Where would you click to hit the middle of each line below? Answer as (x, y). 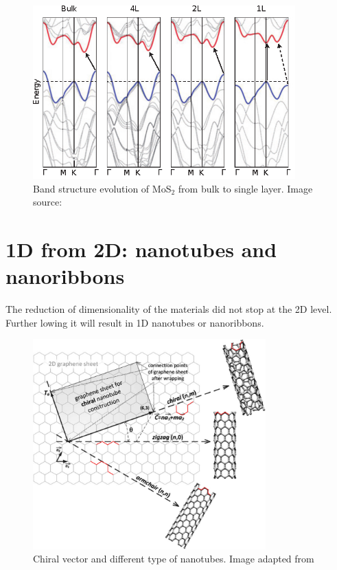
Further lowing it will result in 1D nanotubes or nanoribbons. (135, 322)
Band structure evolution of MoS (102, 188)
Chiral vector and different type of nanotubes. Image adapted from (174, 559)
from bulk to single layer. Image (245, 188)
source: (48, 202)
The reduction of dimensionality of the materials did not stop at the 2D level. (169, 309)
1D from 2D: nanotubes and (141, 249)
